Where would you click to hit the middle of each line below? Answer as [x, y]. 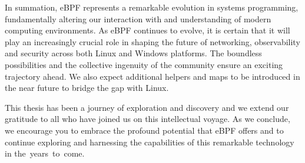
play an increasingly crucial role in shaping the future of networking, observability [152, 41]
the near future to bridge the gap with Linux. [87, 88]
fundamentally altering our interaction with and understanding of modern [138, 18]
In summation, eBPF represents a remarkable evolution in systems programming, [152, 7]
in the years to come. [45, 153]
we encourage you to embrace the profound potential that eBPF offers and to [144, 130]
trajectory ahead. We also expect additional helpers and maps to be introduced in [152, 76]
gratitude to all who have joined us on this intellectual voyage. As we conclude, [147, 119]
